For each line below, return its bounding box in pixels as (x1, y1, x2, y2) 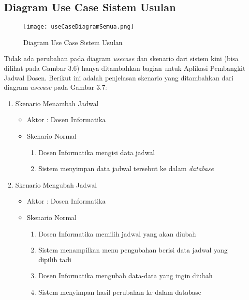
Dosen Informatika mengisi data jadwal (38, 147, 155, 157)
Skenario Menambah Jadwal (15, 98, 99, 108)
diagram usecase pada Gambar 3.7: (4, 82, 107, 92)
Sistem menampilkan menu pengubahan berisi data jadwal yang (38, 245, 228, 255)
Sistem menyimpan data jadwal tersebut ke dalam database (38, 163, 214, 174)
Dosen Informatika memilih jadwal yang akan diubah (38, 228, 196, 238)
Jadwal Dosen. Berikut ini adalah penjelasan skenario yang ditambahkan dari (4, 72, 234, 82)
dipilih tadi (38, 254, 72, 264)
